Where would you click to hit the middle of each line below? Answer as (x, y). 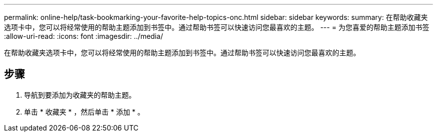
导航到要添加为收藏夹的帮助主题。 (80, 95)
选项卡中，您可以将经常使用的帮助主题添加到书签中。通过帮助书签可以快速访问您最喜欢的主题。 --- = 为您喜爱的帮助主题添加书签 (217, 27)
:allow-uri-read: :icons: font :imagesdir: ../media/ (84, 36)
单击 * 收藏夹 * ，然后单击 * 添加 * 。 (84, 112)
